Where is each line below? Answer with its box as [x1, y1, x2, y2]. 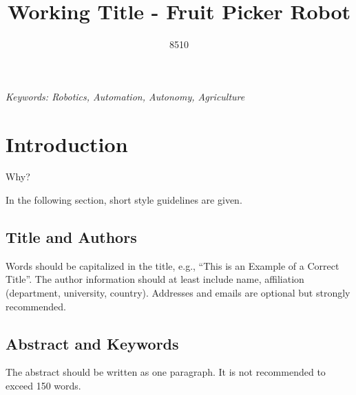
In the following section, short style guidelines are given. [6, 193, 242, 207]
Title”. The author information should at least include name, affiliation [6, 272, 304, 286]
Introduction [6, 129, 128, 158]
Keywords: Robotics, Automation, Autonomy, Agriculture [6, 89, 245, 103]
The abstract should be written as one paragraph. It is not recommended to [6, 365, 326, 379]
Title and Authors [6, 226, 137, 248]
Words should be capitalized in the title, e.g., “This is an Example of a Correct [6, 258, 339, 273]
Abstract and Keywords [6, 332, 179, 354]
